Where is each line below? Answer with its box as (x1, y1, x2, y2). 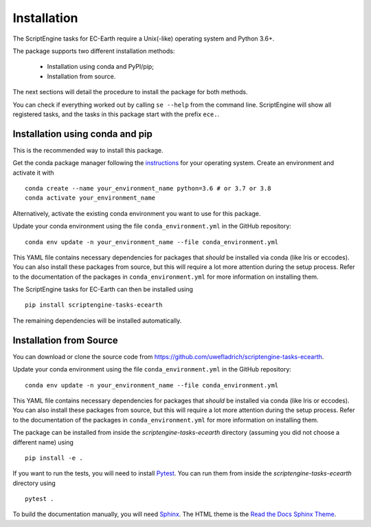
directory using (12, 479, 56, 487)
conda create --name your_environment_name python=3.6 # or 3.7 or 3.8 (25, 184, 271, 192)
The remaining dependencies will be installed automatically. (12, 316, 182, 325)
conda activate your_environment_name (25, 194, 156, 202)
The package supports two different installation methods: (12, 47, 175, 55)
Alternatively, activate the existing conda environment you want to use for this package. (12, 209, 261, 217)
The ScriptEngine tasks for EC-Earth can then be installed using (12, 286, 194, 294)
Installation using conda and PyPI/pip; (47, 63, 155, 71)
